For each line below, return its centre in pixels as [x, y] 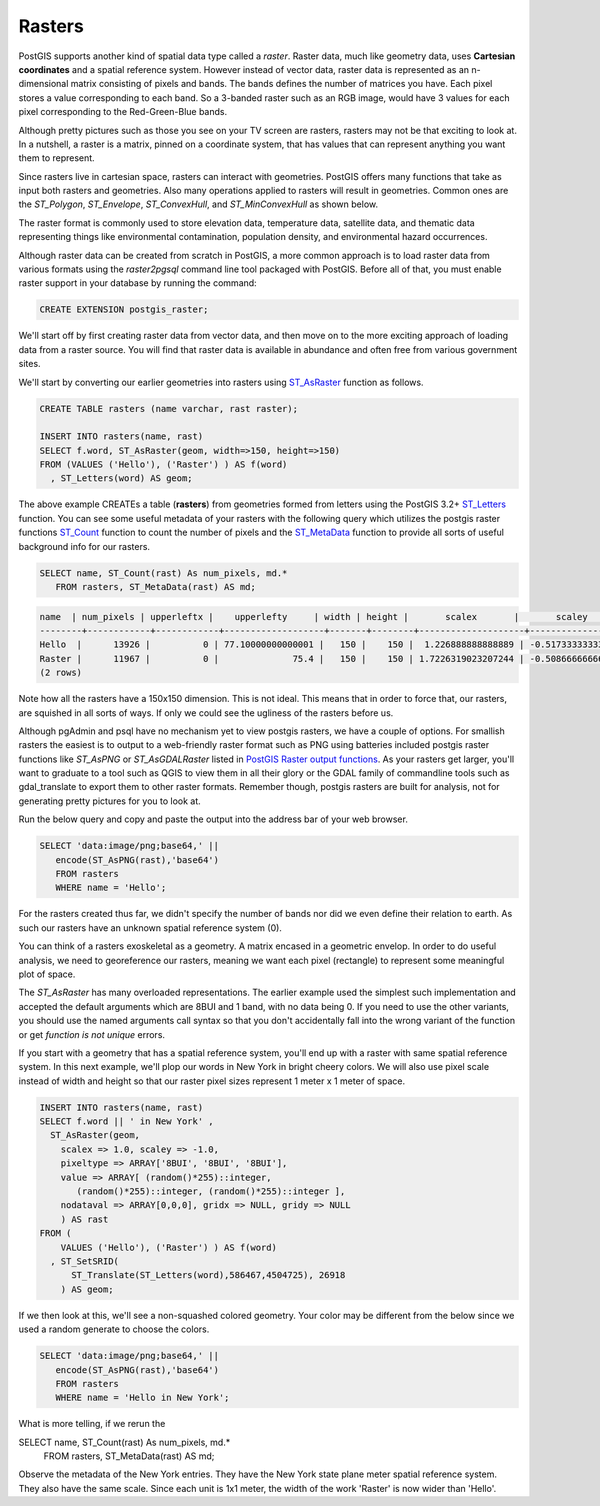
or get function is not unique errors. [91, 1034]
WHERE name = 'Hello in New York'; [142, 1398]
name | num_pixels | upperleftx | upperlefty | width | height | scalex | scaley [314, 616]
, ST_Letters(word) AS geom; [122, 478]
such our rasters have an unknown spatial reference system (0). [150, 927]
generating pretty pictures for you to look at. [110, 801]
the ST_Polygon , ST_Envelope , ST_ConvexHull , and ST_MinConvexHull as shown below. [198, 204]
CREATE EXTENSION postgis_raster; [124, 309]
